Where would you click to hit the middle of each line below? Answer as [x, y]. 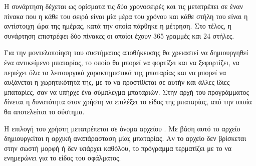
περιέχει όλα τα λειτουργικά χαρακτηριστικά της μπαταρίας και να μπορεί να [115, 72]
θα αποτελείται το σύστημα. [44, 111]
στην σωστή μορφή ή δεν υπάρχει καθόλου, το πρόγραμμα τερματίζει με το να [118, 148]
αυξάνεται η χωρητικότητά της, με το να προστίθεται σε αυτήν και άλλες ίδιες [117, 82]
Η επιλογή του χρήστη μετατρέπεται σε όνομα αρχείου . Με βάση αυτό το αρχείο [122, 128]
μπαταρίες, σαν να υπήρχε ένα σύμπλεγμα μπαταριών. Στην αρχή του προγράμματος [127, 92]
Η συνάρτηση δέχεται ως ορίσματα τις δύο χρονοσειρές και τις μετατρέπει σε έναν [123, 6]
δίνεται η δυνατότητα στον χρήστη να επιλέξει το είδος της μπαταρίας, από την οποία [128, 102]
